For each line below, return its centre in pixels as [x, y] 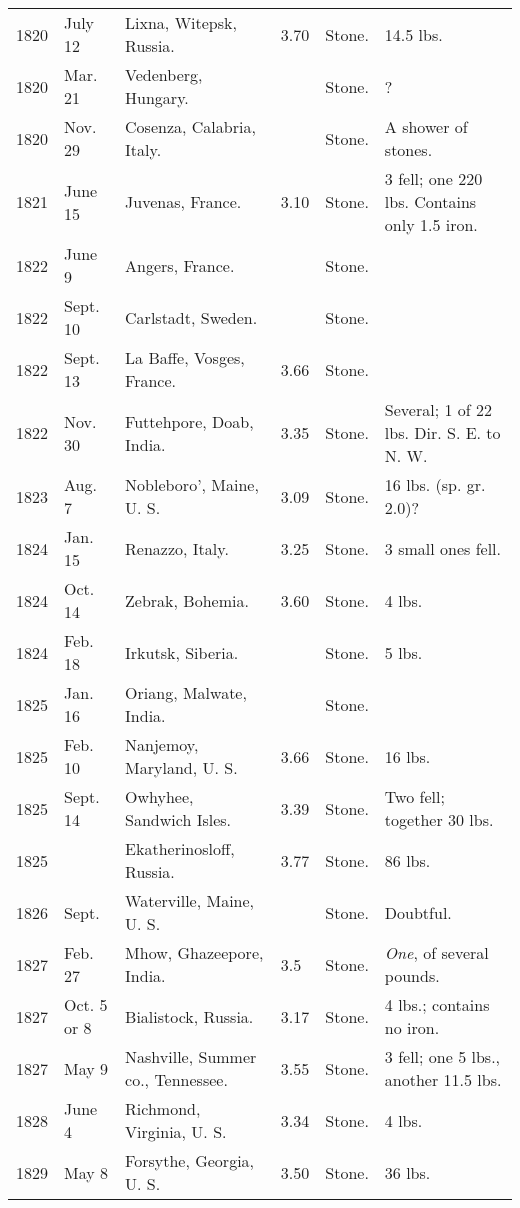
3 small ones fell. [443, 548]
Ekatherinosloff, [180, 848]
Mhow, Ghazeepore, [194, 952]
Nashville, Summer [191, 1056]
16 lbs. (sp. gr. [435, 484]
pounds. [412, 975]
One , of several [436, 952]
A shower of [426, 126]
